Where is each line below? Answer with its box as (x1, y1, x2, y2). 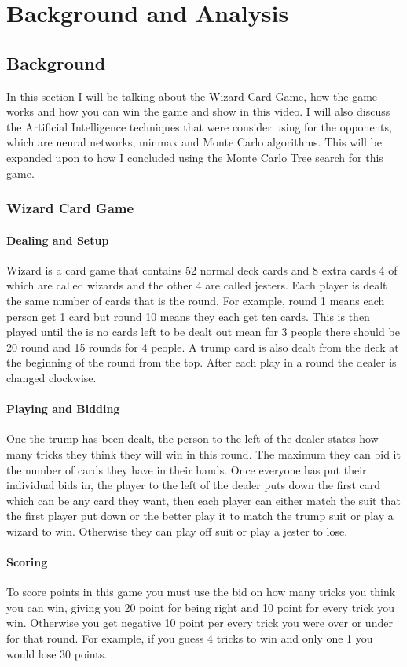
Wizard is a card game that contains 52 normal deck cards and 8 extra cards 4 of (6, 261, 398, 278)
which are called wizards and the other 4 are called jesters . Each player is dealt (6, 277, 387, 293)
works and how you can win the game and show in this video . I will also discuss (6, 103, 390, 120)
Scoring (6, 554, 48, 570)
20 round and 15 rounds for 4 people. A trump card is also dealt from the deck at (6, 338, 399, 355)
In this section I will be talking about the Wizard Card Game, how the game (6, 87, 378, 104)
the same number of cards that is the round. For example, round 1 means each (6, 292, 385, 308)
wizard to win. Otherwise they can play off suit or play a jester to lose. (6, 522, 348, 539)
